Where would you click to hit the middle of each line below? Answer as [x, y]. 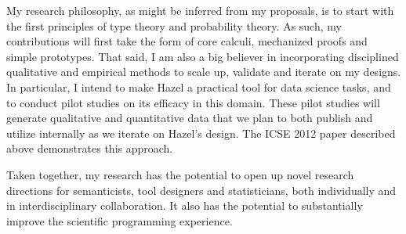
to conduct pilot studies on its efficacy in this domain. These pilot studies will [193, 102]
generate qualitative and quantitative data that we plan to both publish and [190, 118]
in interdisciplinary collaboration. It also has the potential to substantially [185, 205]
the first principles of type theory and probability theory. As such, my [174, 25]
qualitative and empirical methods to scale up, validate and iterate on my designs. [204, 72]
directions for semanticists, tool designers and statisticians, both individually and [201, 190]
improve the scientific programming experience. [120, 220]
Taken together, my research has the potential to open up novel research [180, 174]
